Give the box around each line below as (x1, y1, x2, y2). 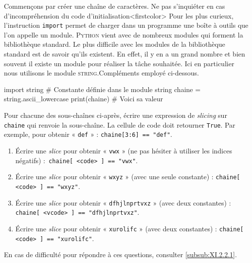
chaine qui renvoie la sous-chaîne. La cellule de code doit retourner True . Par (4, 119, 235, 130)
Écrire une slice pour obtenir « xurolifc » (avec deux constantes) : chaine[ (15, 223, 244, 233)
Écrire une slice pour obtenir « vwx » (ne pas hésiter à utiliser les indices (15, 145, 232, 155)
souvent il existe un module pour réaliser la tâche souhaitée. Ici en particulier (4, 58, 234, 68)
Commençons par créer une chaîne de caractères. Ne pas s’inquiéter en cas (4, 1, 225, 11)
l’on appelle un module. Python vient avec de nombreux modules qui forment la (4, 29, 243, 39)
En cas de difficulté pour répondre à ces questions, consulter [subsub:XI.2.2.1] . (4, 249, 237, 260)
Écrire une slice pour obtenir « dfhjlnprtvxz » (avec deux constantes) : (15, 197, 231, 207)
